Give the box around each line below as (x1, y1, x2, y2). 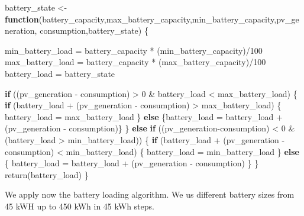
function (5, 12, 39, 25)
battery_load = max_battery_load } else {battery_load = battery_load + (5, 110, 283, 122)
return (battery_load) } (5, 168, 89, 180)
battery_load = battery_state (5, 67, 115, 79)
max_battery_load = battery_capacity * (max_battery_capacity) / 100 (5, 56, 266, 68)
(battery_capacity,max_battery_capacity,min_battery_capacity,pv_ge (38, 12, 299, 25)
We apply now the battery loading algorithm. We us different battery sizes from (5, 188, 295, 201)
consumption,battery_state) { (40, 24, 148, 37)
